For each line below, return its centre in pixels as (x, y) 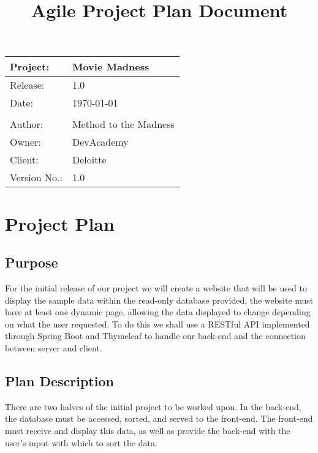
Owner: (25, 142)
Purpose (32, 262)
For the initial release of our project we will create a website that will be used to (156, 287)
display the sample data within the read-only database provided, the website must (159, 300)
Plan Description (59, 380)
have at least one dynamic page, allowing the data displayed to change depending (158, 312)
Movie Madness (111, 67)
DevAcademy (100, 142)
